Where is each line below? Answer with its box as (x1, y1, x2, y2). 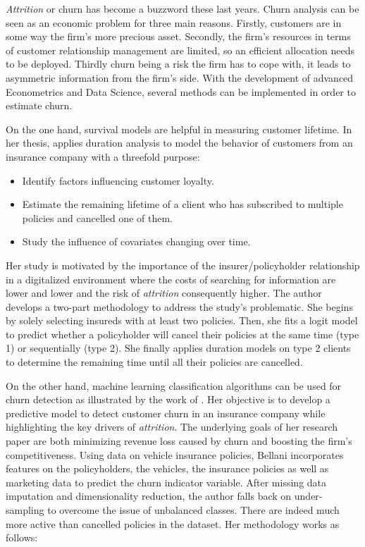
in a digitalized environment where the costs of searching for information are (6, 271, 336, 286)
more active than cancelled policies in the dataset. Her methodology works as (6, 516, 340, 531)
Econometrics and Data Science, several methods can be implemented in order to (6, 84, 356, 99)
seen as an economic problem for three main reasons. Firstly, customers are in (6, 15, 342, 30)
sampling (6, 503, 44, 517)
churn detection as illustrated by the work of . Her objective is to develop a (6, 392, 330, 407)
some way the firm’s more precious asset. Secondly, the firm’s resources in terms (6, 29, 351, 44)
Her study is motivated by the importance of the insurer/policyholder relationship (6, 257, 360, 272)
